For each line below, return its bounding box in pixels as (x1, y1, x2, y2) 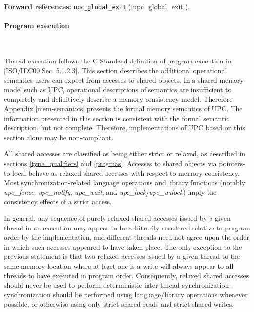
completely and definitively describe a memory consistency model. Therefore (4, 94, 233, 104)
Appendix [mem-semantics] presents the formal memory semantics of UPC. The (4, 104, 243, 114)
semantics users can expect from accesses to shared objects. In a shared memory (4, 75, 244, 85)
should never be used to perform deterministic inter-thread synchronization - (4, 280, 233, 290)
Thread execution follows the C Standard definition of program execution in (4, 56, 232, 66)
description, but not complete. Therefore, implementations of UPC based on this (4, 123, 245, 133)
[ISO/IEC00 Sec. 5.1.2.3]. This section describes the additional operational (4, 65, 227, 75)
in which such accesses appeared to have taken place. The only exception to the (4, 241, 242, 251)
